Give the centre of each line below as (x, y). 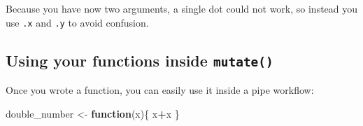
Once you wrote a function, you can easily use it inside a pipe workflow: (160, 90)
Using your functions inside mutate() (140, 60)
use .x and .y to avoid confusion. (77, 22)
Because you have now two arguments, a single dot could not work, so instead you (182, 8)
